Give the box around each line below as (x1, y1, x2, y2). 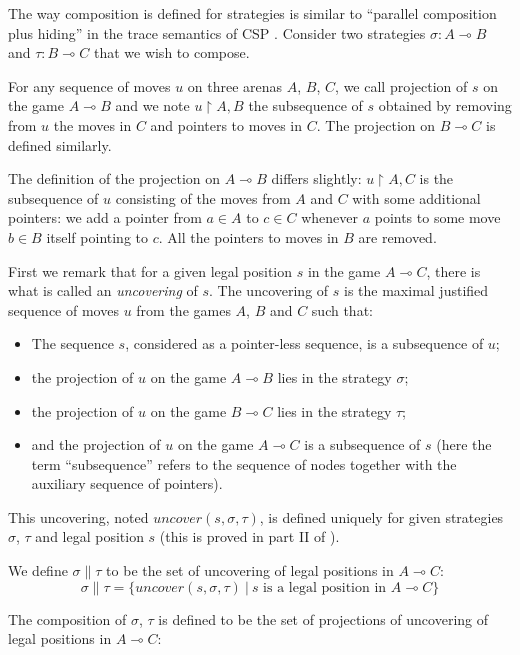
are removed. (358, 226, 437, 247)
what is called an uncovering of (8, 280, 198, 301)
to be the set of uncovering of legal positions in (106, 560, 394, 581)
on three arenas (187, 75, 283, 96)
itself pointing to (46, 226, 149, 247)
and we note (115, 95, 190, 116)
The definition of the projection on (8, 168, 221, 189)
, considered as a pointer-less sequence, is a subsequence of (125, 333, 484, 354)
